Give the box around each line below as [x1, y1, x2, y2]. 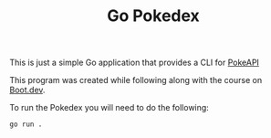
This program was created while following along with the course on [9, 75, 263, 86]
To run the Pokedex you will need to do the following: [9, 102, 210, 113]
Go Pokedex [106, 5, 201, 27]
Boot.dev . [9, 84, 46, 96]
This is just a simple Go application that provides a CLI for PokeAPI [9, 57, 260, 69]
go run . [9, 120, 43, 129]
